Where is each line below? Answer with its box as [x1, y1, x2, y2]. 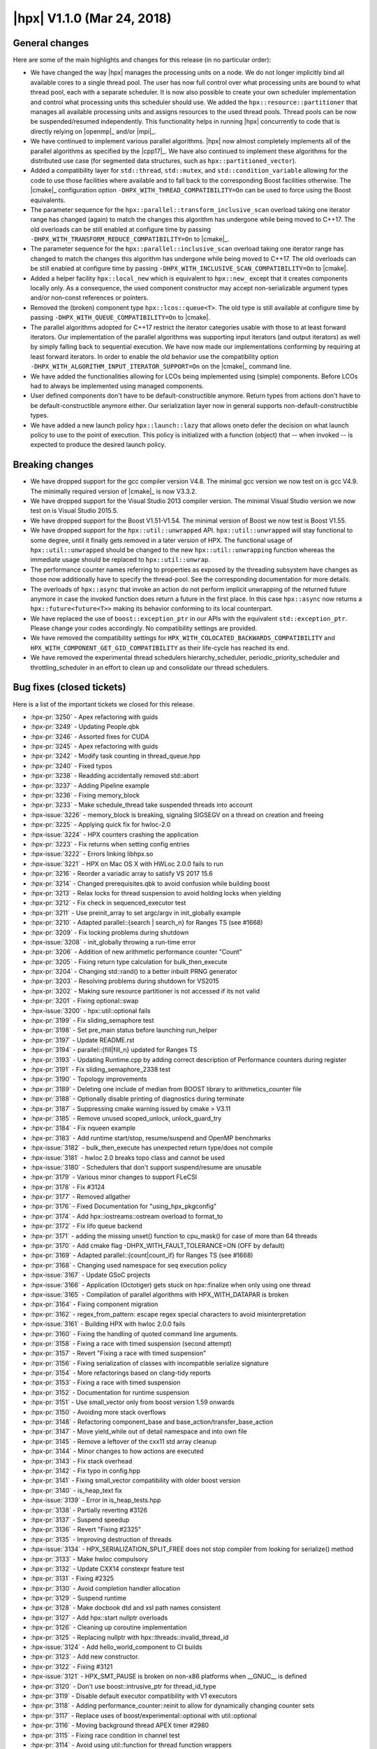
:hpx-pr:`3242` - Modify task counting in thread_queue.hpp [30, 752, 200, 760]
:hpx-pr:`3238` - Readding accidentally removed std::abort [30, 772, 199, 780]
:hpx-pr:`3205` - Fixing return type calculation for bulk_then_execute [30, 957, 228, 965]
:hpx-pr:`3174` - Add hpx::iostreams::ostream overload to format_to [30, 1212, 223, 1220]
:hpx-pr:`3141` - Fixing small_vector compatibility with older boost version [30, 1476, 241, 1485]
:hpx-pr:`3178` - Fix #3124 [30, 1182, 105, 1191]
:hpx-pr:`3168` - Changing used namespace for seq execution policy [30, 1261, 227, 1269]
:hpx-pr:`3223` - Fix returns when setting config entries [30, 840, 190, 848]
